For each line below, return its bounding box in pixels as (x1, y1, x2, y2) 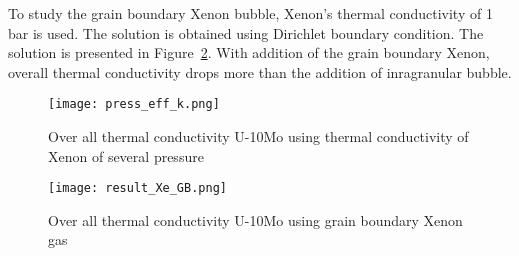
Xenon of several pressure (48, 145, 204, 166)
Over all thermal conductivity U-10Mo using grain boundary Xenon (48, 209, 463, 230)
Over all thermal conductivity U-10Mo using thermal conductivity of (48, 126, 469, 147)
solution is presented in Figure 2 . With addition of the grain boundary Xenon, (8, 42, 490, 63)
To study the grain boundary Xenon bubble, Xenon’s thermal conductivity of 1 (8, 3, 493, 23)
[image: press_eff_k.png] (48, 97, 220, 112)
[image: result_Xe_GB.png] (48, 181, 227, 196)
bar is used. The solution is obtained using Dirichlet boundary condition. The (8, 22, 484, 43)
